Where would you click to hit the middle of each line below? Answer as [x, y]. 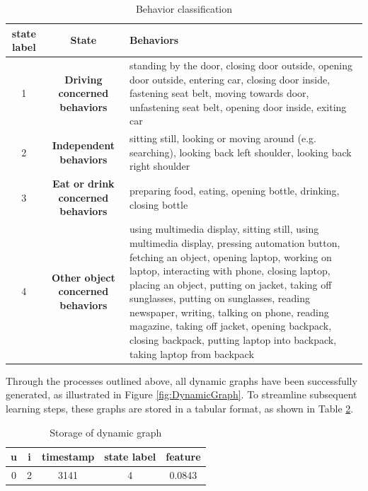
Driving [84, 79]
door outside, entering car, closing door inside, [230, 79]
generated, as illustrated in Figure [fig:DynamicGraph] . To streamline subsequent [182, 394]
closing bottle [159, 204]
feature [183, 457]
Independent [83, 145]
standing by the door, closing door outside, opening [241, 65]
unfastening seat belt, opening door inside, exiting [238, 106]
